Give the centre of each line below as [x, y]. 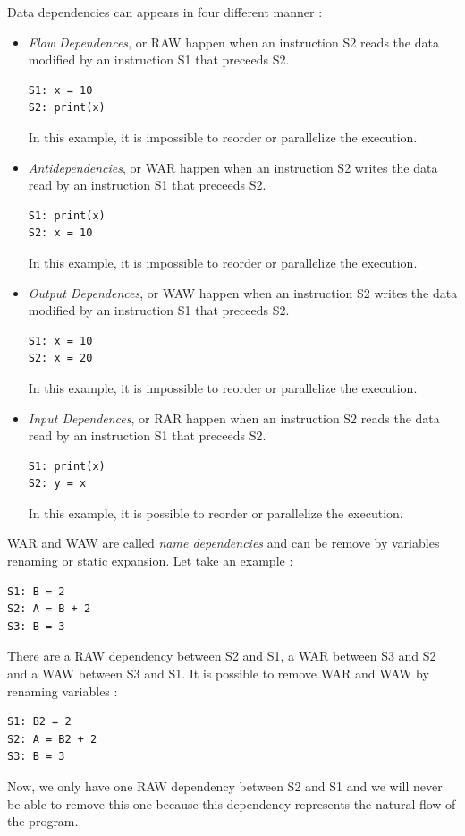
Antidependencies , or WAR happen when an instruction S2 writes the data [233, 167]
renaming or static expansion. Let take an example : [150, 561]
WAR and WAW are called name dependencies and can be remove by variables [224, 543]
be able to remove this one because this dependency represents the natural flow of [232, 803]
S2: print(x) [67, 108]
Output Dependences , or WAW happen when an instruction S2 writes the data [243, 292]
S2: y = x [57, 484]
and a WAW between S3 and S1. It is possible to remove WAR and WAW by [218, 674]
